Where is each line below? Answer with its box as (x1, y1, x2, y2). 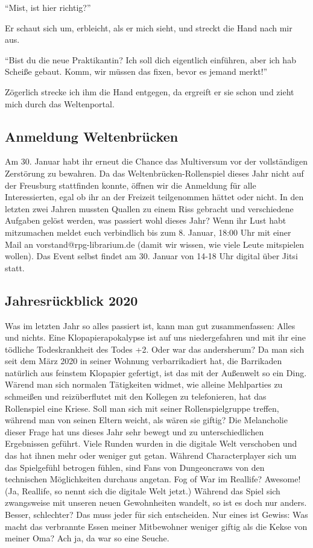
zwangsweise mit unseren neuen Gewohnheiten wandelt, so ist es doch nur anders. (5, 496, 307, 509)
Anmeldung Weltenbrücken (5, 127, 179, 145)
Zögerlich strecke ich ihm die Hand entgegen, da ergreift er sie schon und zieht (5, 85, 294, 98)
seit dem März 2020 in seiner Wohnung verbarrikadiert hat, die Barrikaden (5, 354, 282, 367)
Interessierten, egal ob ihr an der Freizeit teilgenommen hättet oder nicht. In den (5, 191, 304, 203)
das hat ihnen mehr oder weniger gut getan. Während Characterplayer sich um (5, 449, 297, 462)
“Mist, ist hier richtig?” (5, 1, 91, 13)
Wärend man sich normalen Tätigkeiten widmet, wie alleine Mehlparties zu (5, 378, 283, 391)
